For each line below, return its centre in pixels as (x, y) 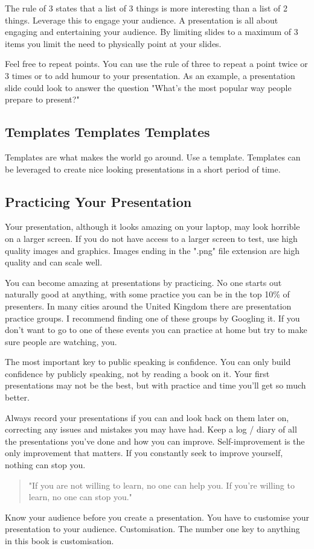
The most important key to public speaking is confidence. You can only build (148, 362)
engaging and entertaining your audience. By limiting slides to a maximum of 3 (152, 32)
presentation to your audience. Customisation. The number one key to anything (152, 529)
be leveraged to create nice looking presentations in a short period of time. (143, 169)
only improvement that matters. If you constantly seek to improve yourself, (144, 453)
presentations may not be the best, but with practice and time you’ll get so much (155, 385)
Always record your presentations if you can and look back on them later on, (147, 417)
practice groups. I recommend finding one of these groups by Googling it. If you (152, 318)
